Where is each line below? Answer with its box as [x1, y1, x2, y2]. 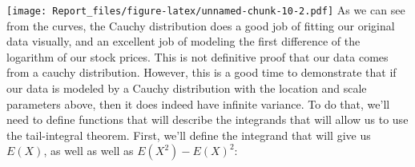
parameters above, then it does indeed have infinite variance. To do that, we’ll [6, 95, 390, 112]
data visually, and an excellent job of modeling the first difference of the [6, 33, 361, 50]
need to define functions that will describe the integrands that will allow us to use [6, 111, 409, 128]
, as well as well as [43, 142, 134, 159]
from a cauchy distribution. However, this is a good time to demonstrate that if [6, 64, 397, 81]
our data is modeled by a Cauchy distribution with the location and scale [6, 80, 367, 97]
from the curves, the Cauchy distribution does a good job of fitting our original [6, 17, 395, 34]
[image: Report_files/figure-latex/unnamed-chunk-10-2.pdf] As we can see [6, 2, 405, 18]
